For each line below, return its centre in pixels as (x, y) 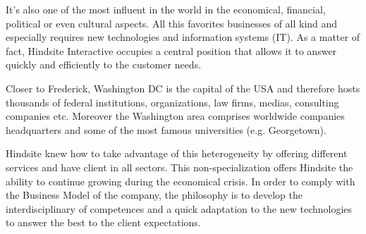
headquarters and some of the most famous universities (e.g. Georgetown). (166, 129)
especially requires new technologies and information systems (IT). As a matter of (183, 37)
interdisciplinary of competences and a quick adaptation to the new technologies (179, 208)
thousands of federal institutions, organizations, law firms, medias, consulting (172, 102)
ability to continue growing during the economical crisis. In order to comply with (181, 181)
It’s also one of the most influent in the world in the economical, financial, (166, 9)
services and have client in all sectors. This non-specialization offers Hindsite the (179, 167)
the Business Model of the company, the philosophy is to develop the (154, 195)
